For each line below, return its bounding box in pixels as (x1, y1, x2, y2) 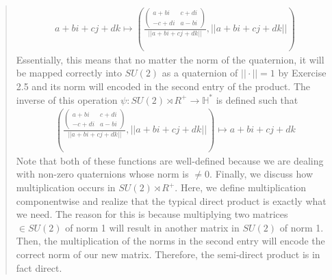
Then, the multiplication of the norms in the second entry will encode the (16, 234, 325, 248)
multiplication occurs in (16, 180, 116, 194)
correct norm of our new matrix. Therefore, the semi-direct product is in (16, 247, 320, 261)
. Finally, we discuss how (209, 167, 313, 181)
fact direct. (16, 260, 62, 275)
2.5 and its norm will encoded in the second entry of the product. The (16, 79, 311, 93)
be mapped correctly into (16, 66, 122, 80)
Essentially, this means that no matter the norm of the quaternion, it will (16, 52, 324, 66)
